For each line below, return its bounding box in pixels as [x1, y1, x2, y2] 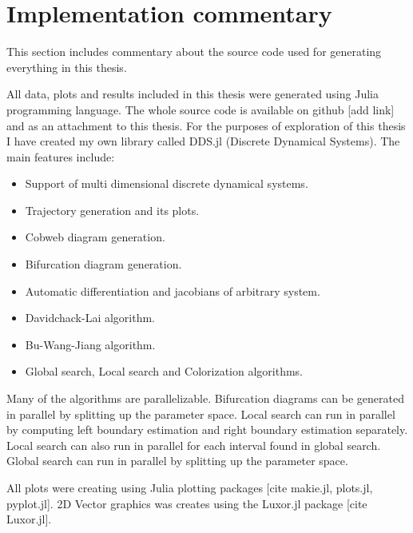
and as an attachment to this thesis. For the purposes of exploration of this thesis [6, 117, 406, 133]
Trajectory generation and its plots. [25, 201, 200, 218]
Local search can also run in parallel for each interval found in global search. [6, 436, 381, 453]
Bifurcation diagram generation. [25, 256, 182, 272]
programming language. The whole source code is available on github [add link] [6, 101, 395, 117]
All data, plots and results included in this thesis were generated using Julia [6, 86, 379, 102]
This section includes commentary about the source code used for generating [6, 43, 382, 60]
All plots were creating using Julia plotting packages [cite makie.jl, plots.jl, [6, 479, 373, 495]
